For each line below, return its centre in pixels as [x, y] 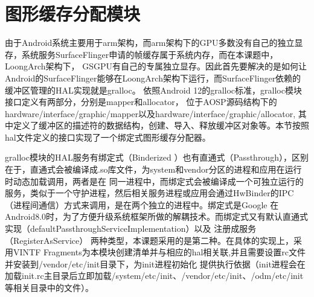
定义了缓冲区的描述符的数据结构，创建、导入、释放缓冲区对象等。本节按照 [161, 125]
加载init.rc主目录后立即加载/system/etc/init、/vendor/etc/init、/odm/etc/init [154, 276]
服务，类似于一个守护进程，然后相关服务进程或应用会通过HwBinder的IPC [149, 193]
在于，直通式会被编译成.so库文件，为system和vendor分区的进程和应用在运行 [153, 169]
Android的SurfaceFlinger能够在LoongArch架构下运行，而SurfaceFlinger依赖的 [153, 78]
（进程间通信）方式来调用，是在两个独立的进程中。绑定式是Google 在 [142, 204]
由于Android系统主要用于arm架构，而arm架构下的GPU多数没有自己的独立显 [154, 43]
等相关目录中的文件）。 [49, 287]
